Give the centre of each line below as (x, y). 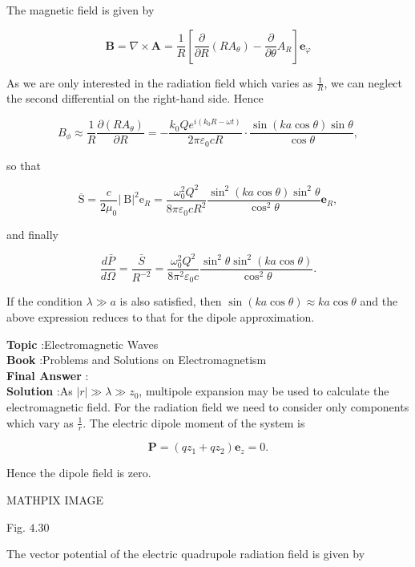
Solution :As (40, 391)
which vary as (40, 422)
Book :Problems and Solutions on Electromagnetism (137, 360)
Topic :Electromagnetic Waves (83, 344)
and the (379, 301)
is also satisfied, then (171, 301)
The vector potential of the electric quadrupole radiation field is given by (186, 554)
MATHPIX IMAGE (55, 500)
